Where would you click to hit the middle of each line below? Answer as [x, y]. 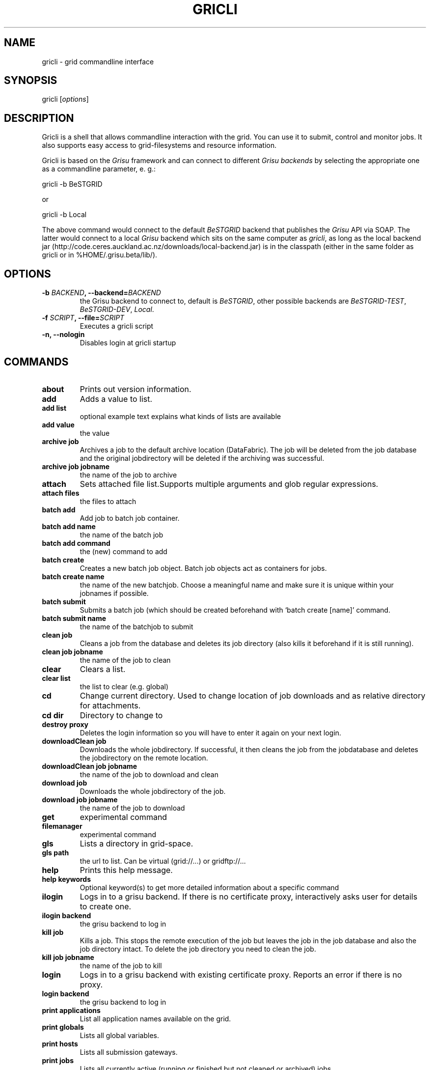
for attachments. [110, 705]
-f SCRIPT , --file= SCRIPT [83, 318]
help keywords [67, 879]
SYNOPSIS [31, 81]
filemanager [62, 826]
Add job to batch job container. [130, 518]
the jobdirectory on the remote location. [144, 758]
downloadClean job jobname [90, 766]
